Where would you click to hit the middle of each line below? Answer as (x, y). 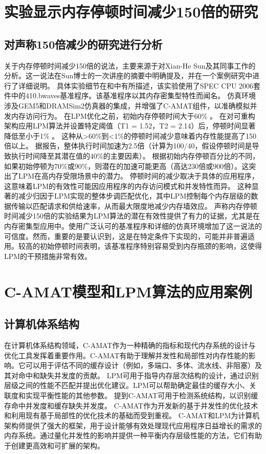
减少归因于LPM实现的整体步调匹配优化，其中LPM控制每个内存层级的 (135, 196)
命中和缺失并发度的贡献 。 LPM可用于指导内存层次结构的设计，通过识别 (138, 375)
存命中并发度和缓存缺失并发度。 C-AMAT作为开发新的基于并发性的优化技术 (131, 405)
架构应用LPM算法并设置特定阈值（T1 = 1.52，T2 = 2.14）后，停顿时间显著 (130, 126)
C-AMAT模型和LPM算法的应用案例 (128, 291)
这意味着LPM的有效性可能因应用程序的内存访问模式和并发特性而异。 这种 (128, 186)
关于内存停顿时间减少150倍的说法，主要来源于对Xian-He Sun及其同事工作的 (130, 65)
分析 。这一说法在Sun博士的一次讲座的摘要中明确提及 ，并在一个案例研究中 (128, 75)
